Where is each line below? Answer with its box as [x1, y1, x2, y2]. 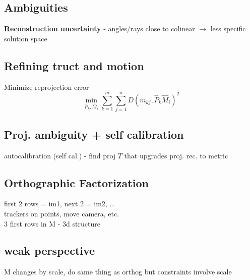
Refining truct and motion [4, 58, 144, 73]
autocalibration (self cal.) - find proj [4, 150, 116, 160]
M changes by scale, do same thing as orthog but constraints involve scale [4, 266, 232, 277]
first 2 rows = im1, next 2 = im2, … [4, 198, 114, 209]
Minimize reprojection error [4, 81, 89, 92]
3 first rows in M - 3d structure [4, 218, 100, 229]
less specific [210, 23, 246, 34]
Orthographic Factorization [4, 175, 149, 190]
